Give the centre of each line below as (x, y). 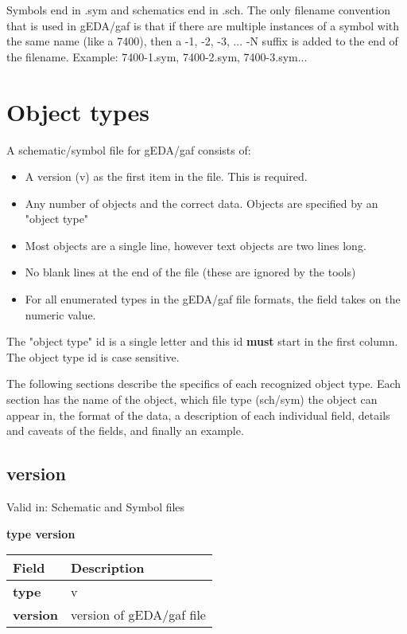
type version (41, 533)
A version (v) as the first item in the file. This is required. (166, 176)
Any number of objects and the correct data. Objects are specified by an (202, 203)
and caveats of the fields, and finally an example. (125, 430)
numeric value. (60, 314)
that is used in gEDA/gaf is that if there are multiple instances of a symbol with (203, 25)
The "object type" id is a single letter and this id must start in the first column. (202, 341)
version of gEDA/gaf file (138, 615)
